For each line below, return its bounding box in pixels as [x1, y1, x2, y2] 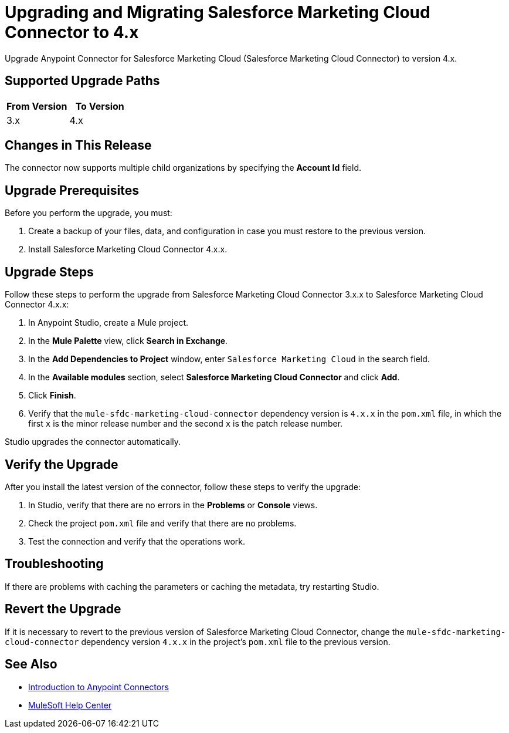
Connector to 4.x [5, 22, 139, 42]
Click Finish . [28, 390, 76, 401]
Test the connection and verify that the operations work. [28, 536, 246, 546]
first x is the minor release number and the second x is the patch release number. [28, 418, 343, 429]
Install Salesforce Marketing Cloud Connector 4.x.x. [28, 244, 228, 255]
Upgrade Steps [5, 264, 94, 279]
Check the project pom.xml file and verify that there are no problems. [28, 518, 297, 528]
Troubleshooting [5, 556, 104, 572]
